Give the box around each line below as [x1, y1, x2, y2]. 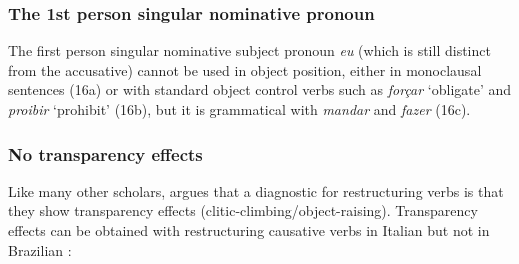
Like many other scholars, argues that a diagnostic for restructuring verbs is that [8, 180, 504, 201]
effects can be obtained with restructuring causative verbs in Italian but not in [8, 220, 490, 240]
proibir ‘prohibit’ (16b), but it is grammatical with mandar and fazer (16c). [8, 99, 471, 119]
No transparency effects [8, 141, 203, 166]
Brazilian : [8, 239, 72, 260]
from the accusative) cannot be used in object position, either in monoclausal [8, 59, 482, 80]
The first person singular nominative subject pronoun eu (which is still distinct [8, 40, 491, 61]
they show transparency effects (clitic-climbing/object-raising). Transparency [8, 200, 478, 221]
